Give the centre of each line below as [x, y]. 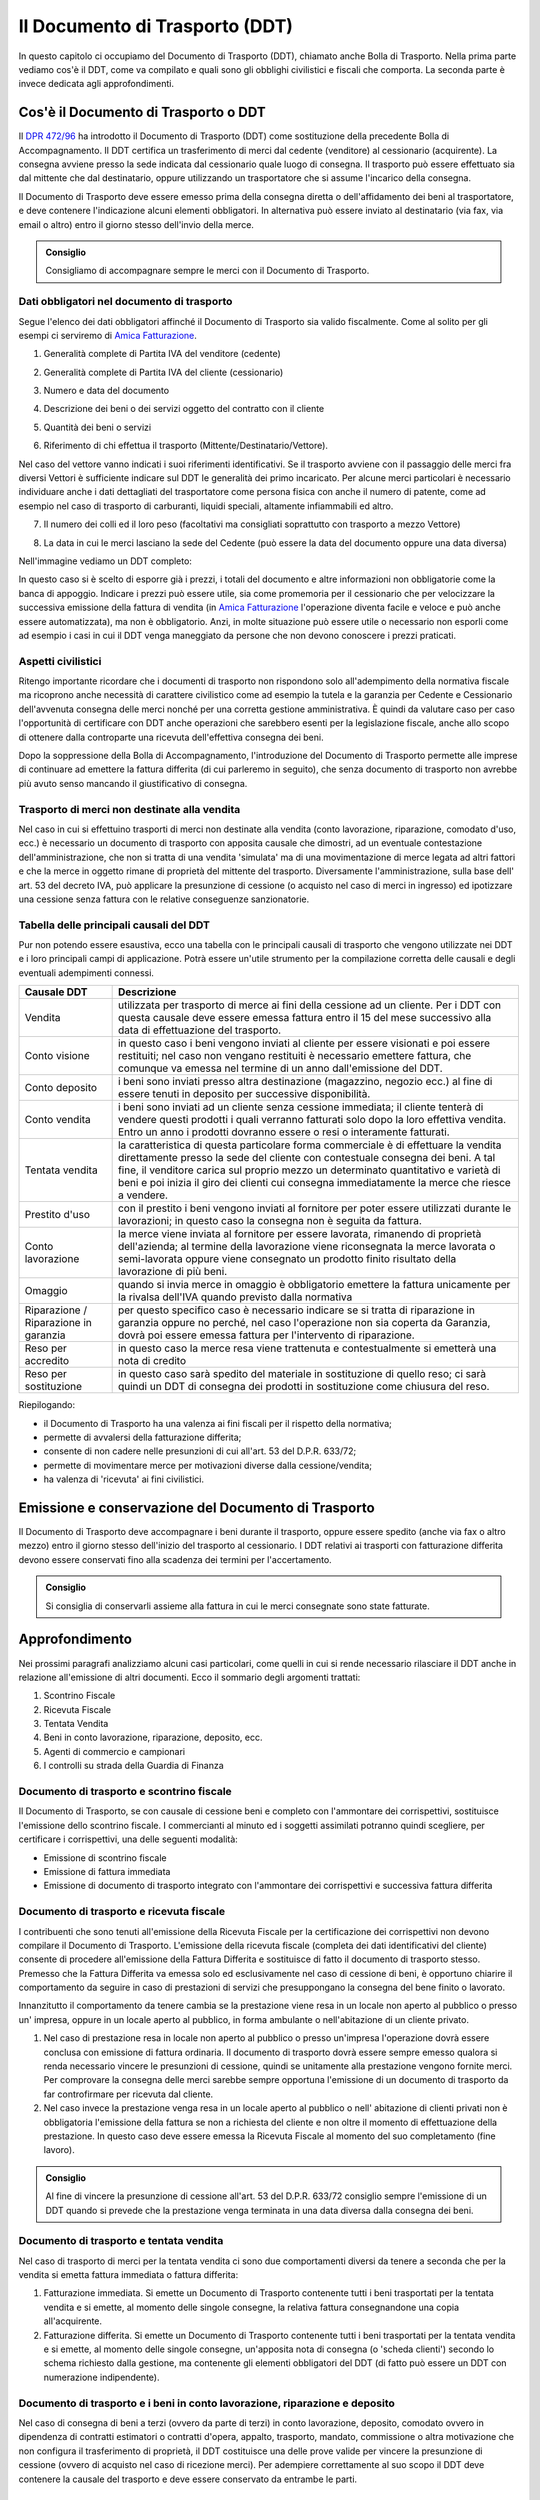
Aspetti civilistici [60, 661]
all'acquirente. [73, 2321]
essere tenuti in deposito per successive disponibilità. [244, 1094]
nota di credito [152, 1361]
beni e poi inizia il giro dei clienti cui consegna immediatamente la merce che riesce [314, 1183]
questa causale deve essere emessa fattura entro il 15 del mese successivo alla [304, 1018]
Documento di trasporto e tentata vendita [121, 2241]
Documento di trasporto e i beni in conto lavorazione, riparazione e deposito [206, 2403]
